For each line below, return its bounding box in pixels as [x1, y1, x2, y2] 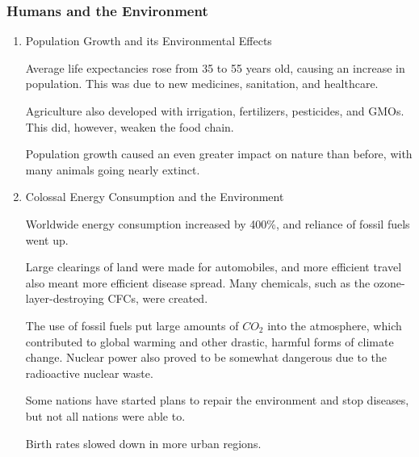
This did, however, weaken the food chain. [25, 118, 234, 135]
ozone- [373, 274, 405, 291]
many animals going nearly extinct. [25, 161, 200, 178]
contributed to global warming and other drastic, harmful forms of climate [25, 333, 394, 350]
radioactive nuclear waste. [25, 364, 153, 381]
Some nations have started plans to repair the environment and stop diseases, [25, 392, 409, 409]
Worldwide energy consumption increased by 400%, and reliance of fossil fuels [25, 215, 410, 232]
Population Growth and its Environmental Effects [25, 32, 272, 49]
